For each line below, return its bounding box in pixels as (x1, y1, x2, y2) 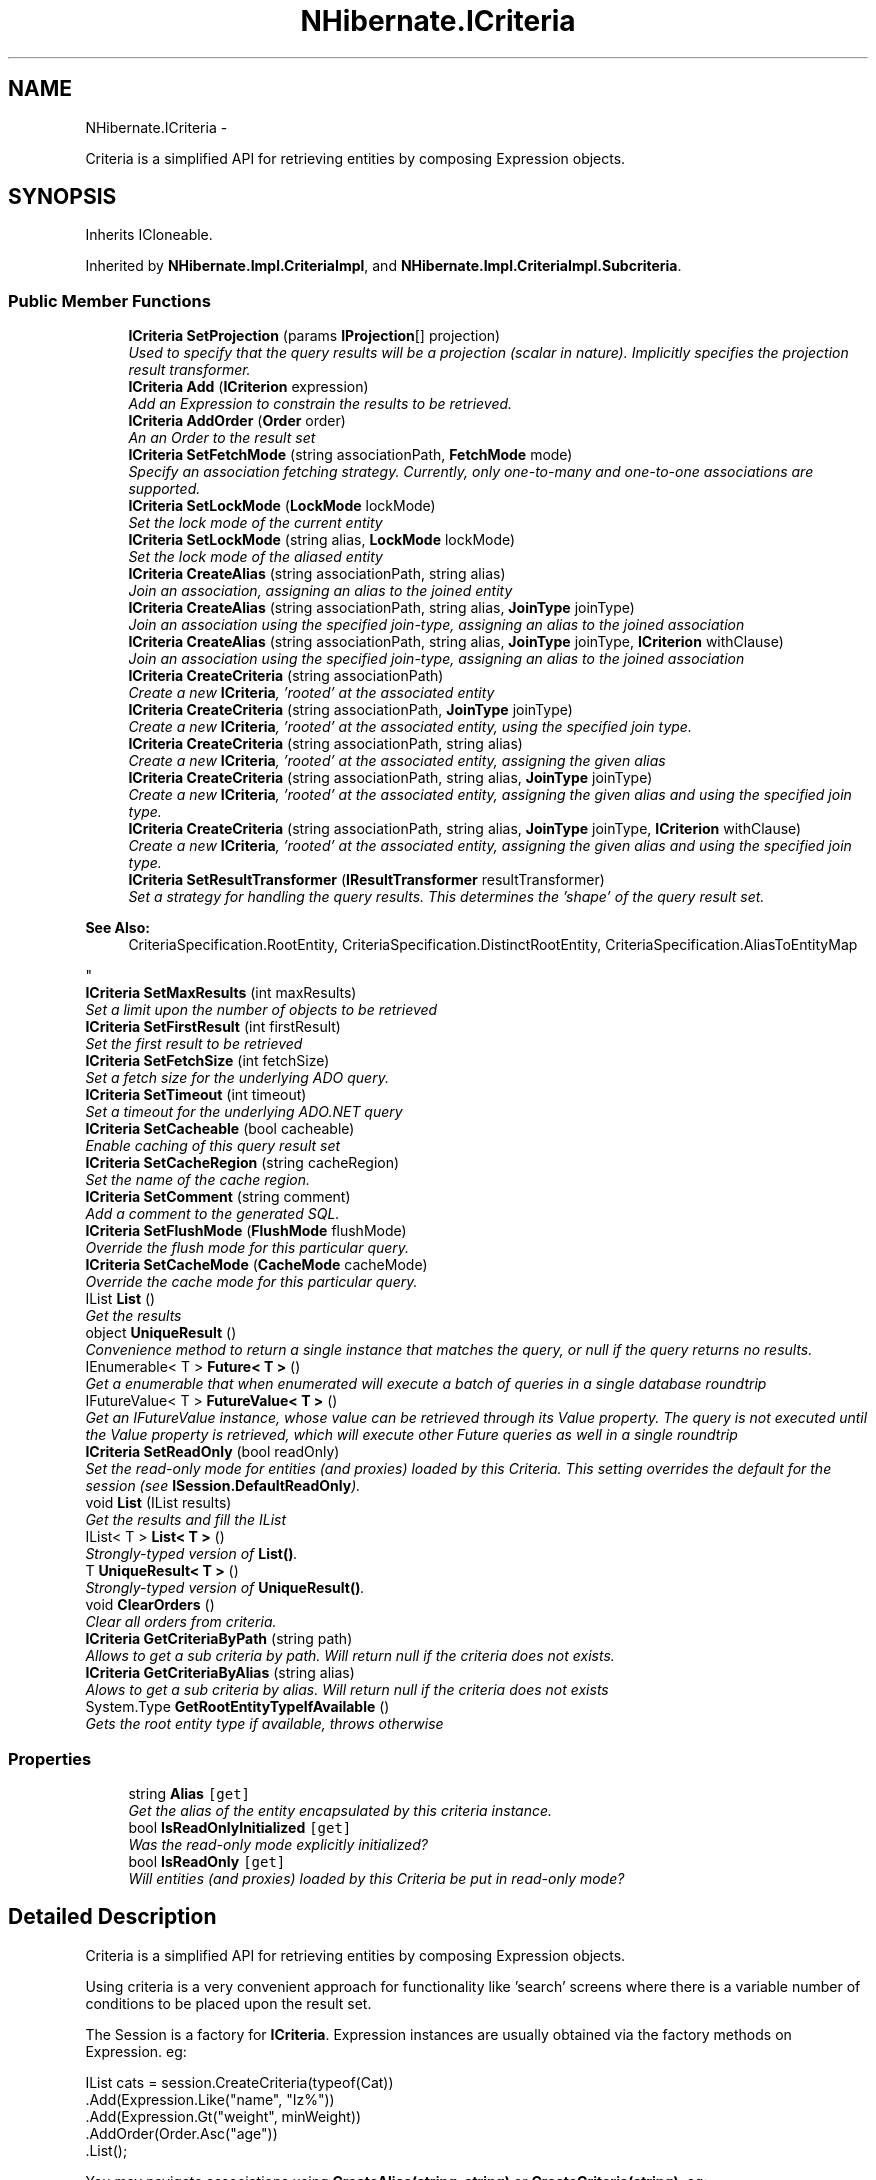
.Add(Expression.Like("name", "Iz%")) (85, 2090, 335, 2108)
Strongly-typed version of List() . (85, 1545, 298, 1563)
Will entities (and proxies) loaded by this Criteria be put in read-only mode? (128, 1869, 625, 1887)
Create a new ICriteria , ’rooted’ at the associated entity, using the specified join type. (128, 718, 692, 736)
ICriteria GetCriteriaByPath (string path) (85, 1630, 353, 1648)
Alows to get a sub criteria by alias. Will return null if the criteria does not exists (85, 1681, 609, 1699)
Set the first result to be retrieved (85, 1035, 303, 1053)
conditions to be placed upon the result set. (85, 1994, 372, 2012)
